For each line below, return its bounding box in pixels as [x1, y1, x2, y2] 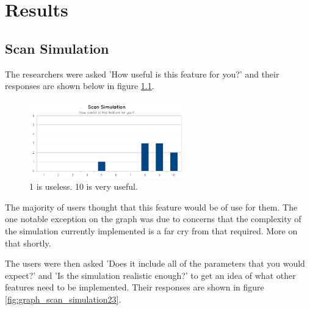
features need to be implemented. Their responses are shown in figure [5, 281, 264, 294]
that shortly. [5, 236, 51, 249]
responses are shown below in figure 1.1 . [5, 79, 154, 92]
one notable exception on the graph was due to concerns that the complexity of [5, 212, 301, 225]
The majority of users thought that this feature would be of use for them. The [5, 200, 298, 213]
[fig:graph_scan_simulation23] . [5, 292, 121, 305]
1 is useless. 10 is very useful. [29, 180, 138, 193]
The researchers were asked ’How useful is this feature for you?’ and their [5, 67, 279, 80]
